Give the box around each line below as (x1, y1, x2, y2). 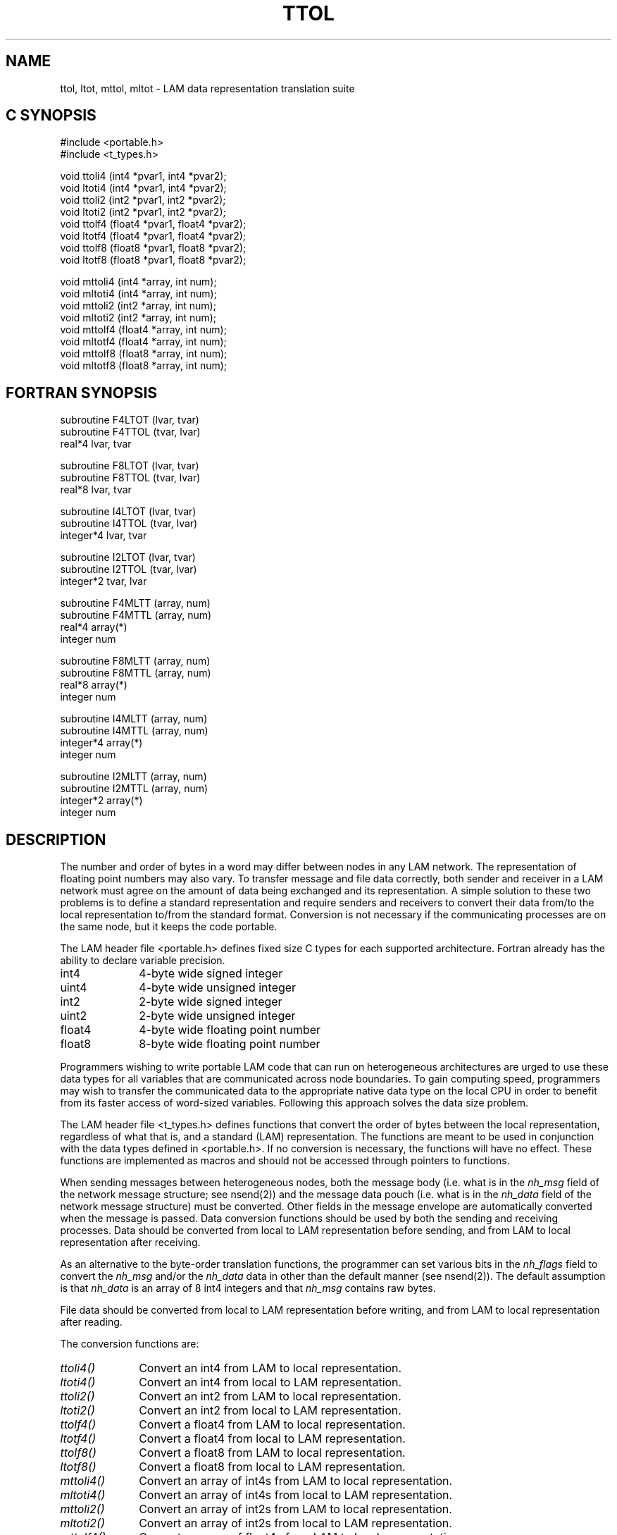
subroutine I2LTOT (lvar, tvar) (60, 551, 196, 564)
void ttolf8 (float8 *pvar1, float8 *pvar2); (60, 242, 247, 254)
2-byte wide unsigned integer (139, 1009, 296, 1023)
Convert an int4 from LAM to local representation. (139, 1361, 402, 1376)
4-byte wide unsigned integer (139, 980, 297, 995)
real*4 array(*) (60, 621, 127, 634)
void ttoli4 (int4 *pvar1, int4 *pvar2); (60, 170, 227, 183)
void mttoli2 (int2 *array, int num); (60, 300, 216, 312)
